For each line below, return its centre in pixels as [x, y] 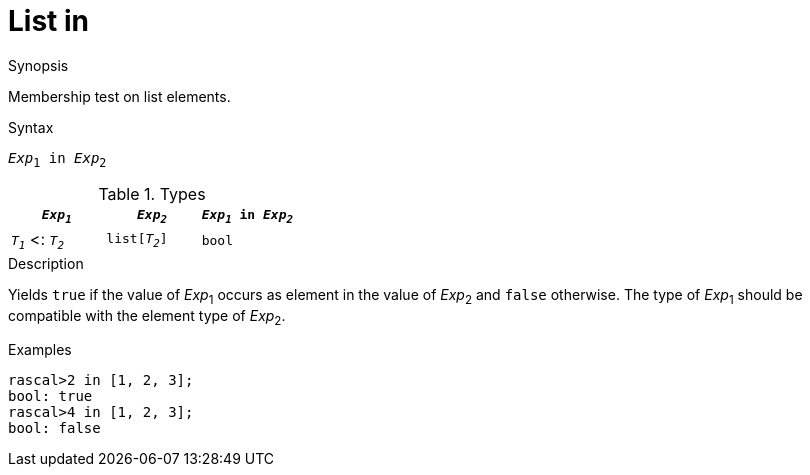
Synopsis [38, 65]
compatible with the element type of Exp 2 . [147, 317]
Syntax [31, 127]
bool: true [50, 396]
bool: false [54, 428]
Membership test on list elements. [119, 96]
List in [49, 21]
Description [46, 263]
